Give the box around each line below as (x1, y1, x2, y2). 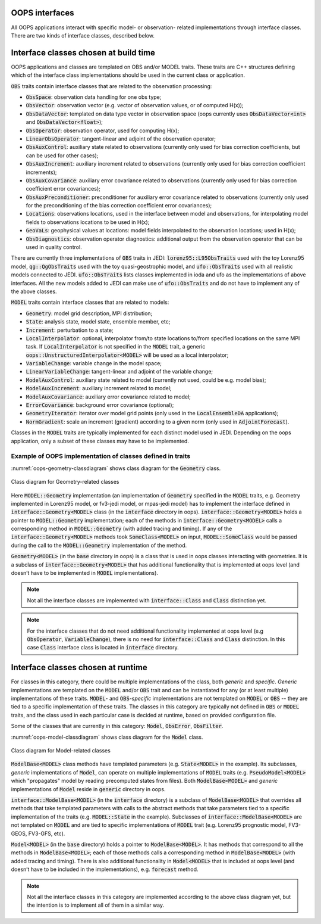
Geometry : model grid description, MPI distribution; (26, 310, 153, 317)
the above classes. (11, 288, 57, 295)
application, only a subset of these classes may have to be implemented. (11, 437, 190, 444)
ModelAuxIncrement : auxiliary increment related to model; (26, 385, 172, 392)
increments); (26, 169, 57, 176)
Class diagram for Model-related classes (11, 747, 111, 754)
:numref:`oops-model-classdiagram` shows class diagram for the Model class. (11, 733, 203, 741)
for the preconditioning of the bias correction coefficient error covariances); (26, 202, 212, 209)
